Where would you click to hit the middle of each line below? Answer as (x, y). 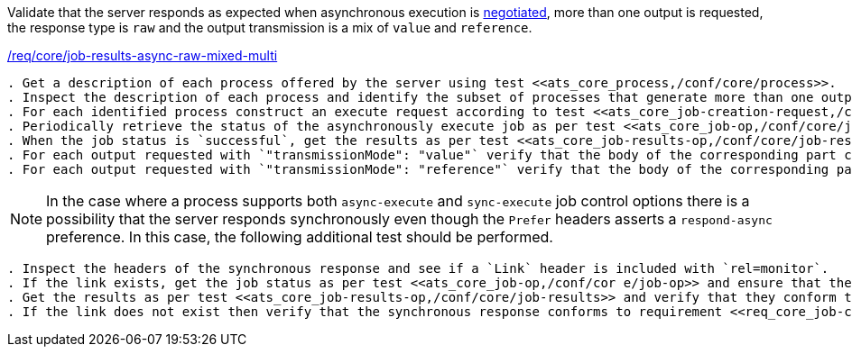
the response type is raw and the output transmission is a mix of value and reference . (270, 27)
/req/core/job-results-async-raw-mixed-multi (143, 55)
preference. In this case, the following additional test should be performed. (300, 237)
